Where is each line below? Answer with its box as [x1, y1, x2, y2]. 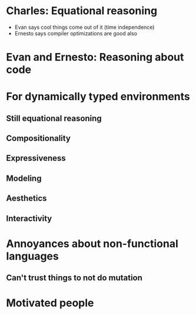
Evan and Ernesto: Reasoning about [6, 51, 184, 64]
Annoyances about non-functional [6, 237, 178, 250]
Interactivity [6, 213, 52, 223]
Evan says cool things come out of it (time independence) [14, 24, 155, 31]
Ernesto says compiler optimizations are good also [14, 29, 137, 37]
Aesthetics [6, 193, 47, 204]
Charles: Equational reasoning [6, 4, 158, 18]
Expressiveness [6, 153, 66, 163]
